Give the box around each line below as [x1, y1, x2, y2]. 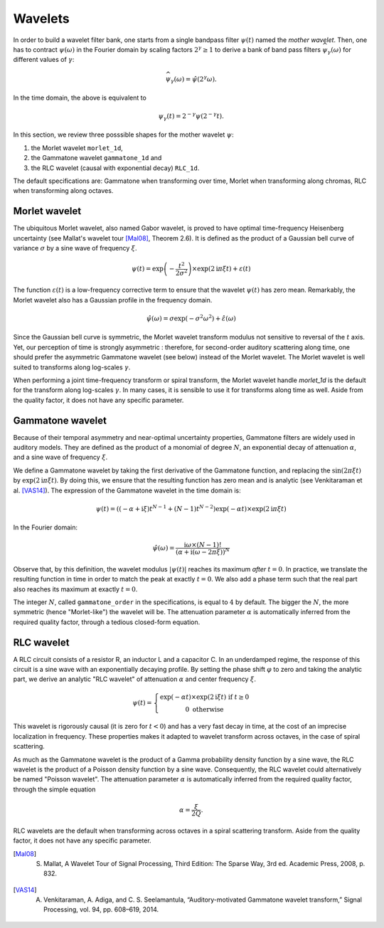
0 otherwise [185, 705, 224, 713]
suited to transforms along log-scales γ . [13, 363, 131, 371]
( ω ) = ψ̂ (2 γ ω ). [174, 73, 217, 83]
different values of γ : [13, 56, 75, 64]
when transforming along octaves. [13, 186, 114, 195]
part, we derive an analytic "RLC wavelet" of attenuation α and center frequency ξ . [13, 675, 256, 683]
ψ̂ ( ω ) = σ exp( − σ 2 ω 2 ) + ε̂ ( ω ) [146, 313, 236, 322]
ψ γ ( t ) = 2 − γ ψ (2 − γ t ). [158, 111, 224, 122]
